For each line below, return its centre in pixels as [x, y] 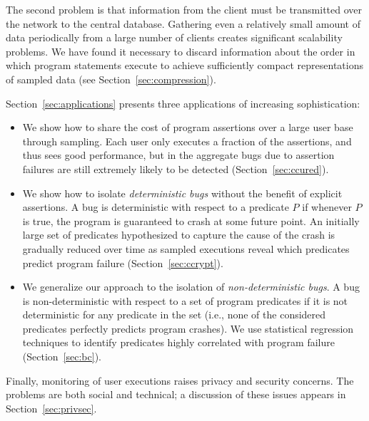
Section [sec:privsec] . [51, 408]
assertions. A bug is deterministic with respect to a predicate [156, 207]
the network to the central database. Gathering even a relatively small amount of [183, 23]
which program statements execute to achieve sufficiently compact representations [184, 65]
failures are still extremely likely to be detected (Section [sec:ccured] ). [176, 168]
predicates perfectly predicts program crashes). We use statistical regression [188, 328]
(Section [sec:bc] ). [62, 357]
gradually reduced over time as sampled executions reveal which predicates [186, 248]
